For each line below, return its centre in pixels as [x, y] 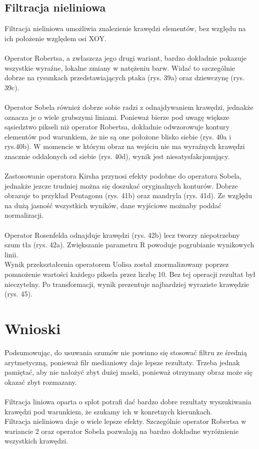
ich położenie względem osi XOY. [55, 38]
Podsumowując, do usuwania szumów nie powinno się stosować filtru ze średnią [126, 352]
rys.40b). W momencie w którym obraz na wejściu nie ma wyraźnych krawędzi [125, 146]
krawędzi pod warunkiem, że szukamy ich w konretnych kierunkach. [108, 411]
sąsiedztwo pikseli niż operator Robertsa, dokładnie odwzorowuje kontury [117, 127]
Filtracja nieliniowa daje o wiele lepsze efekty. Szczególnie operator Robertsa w [125, 421]
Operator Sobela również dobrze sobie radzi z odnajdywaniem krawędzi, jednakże [129, 107]
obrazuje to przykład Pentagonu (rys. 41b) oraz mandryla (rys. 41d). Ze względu [128, 195]
